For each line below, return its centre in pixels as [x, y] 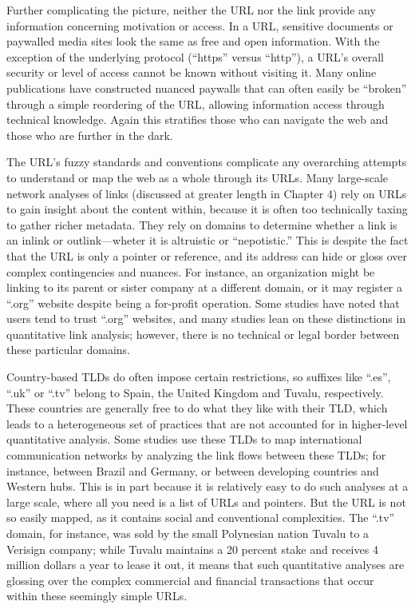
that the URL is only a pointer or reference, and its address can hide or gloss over [207, 255]
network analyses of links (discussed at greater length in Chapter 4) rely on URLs [207, 193]
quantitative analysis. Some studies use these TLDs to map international [184, 439]
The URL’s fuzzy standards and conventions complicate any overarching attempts [207, 162]
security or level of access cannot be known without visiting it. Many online [192, 72]
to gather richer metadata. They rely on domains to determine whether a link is [202, 224]
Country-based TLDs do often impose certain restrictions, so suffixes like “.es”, [199, 377]
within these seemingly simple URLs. [97, 596]
